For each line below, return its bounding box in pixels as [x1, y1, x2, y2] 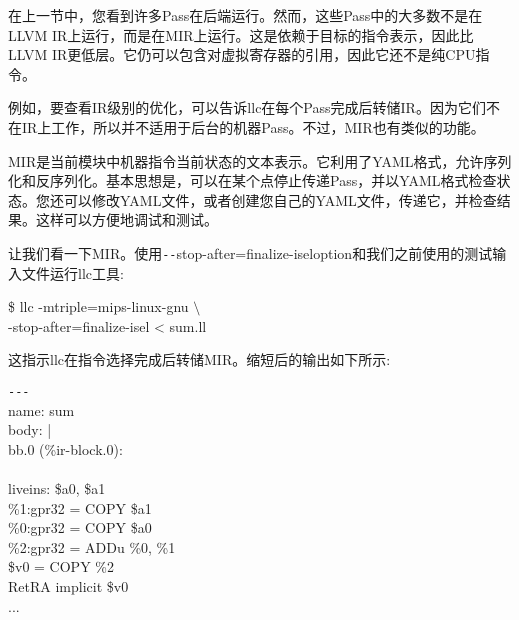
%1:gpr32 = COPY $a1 [8, 497, 152, 518]
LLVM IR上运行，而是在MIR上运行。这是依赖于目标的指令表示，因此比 [8, 24, 474, 45]
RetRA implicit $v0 [8, 575, 129, 596]
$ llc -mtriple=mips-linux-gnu [8, 296, 189, 317]
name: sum [8, 399, 75, 420]
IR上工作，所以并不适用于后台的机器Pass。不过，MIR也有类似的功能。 [21, 116, 485, 137]
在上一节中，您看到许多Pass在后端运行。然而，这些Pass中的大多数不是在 [8, 5, 483, 25]
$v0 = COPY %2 [8, 556, 114, 577]
